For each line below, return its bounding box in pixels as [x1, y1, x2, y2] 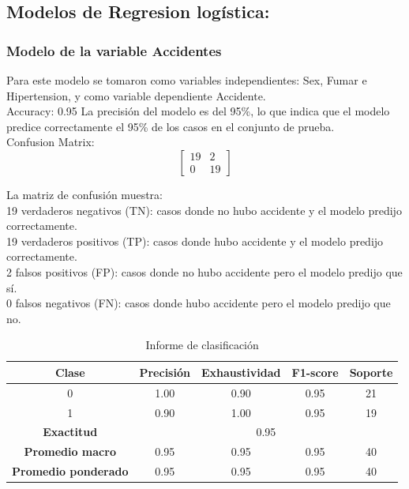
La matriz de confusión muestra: [6, 186, 163, 202]
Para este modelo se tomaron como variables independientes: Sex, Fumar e [6, 72, 367, 88]
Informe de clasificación [145, 337, 259, 353]
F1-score [291, 363, 339, 380]
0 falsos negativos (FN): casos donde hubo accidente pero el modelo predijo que [6, 295, 391, 311]
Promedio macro [24, 443, 116, 460]
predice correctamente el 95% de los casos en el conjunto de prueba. [6, 118, 335, 134]
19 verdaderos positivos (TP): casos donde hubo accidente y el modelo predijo [6, 232, 384, 249]
